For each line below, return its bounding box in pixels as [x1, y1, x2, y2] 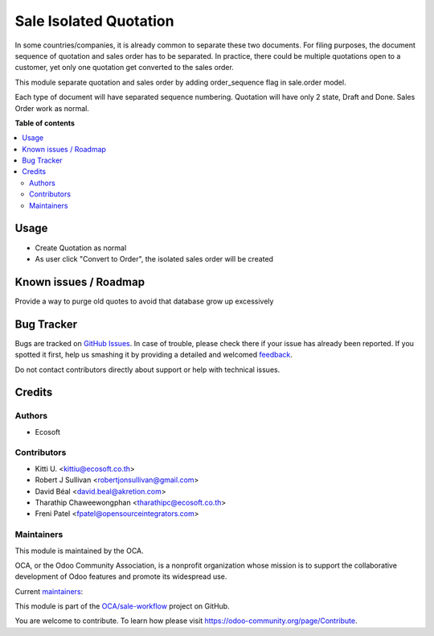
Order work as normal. [14, 103, 90, 113]
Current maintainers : [14, 586, 84, 596]
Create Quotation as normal [35, 242, 127, 253]
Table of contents [14, 118, 76, 128]
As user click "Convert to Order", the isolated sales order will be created [35, 254, 273, 263]
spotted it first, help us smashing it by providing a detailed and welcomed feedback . [14, 350, 293, 360]
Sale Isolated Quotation [14, 12, 174, 30]
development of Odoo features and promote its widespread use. [14, 572, 227, 581]
